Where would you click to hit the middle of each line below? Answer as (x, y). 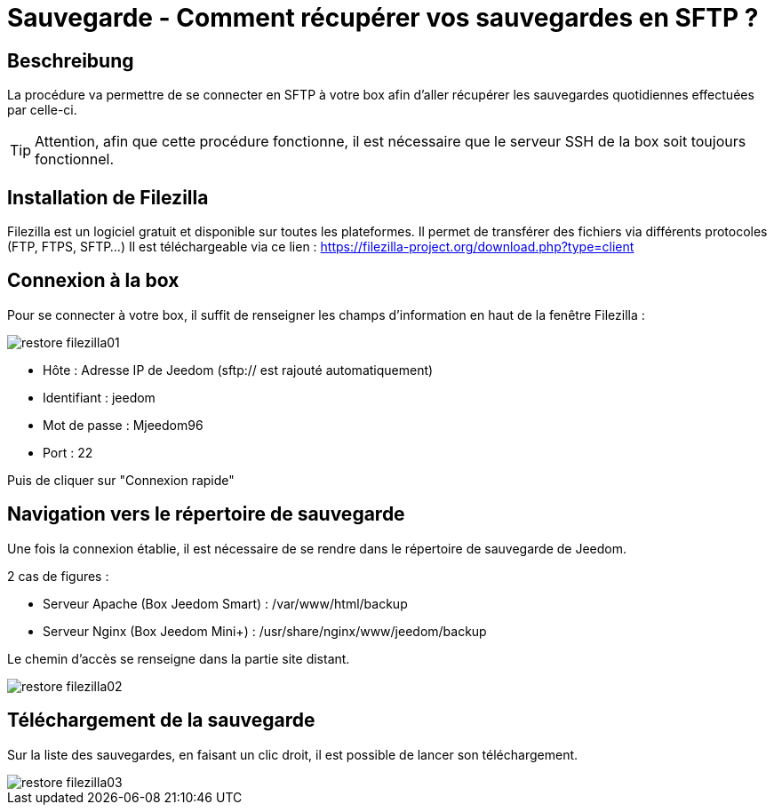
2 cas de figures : (58, 576)
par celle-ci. (42, 110)
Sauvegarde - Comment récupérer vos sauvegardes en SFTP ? (383, 18)
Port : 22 (68, 452)
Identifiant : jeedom (99, 397)
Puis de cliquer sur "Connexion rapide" (121, 480)
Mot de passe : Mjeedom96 (123, 425)
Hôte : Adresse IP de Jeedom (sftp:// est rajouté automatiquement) (238, 370)
